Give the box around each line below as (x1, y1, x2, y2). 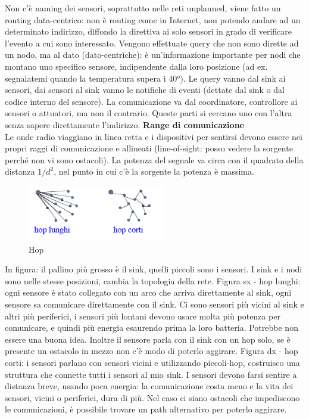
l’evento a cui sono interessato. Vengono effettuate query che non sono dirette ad (5, 36, 299, 49)
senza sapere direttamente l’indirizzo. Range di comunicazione (5, 118, 244, 131)
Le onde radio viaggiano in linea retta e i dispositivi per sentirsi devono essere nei (5, 130, 302, 142)
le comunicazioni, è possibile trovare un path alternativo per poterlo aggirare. (5, 403, 287, 415)
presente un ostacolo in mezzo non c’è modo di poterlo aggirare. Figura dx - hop (5, 344, 298, 357)
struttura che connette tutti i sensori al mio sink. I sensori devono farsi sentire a (5, 368, 297, 380)
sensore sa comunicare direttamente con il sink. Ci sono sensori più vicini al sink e (5, 298, 304, 311)
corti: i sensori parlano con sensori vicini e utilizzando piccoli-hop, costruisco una (5, 356, 300, 369)
